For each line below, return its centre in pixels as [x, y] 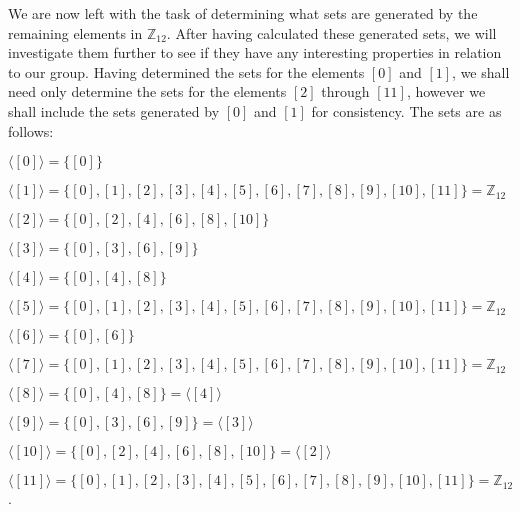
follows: [31, 130]
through [345, 91]
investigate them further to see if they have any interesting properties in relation [255, 52]
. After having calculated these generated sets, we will [331, 32]
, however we [446, 91]
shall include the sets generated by [114, 110]
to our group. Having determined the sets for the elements [186, 71]
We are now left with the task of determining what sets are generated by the [243, 13]
